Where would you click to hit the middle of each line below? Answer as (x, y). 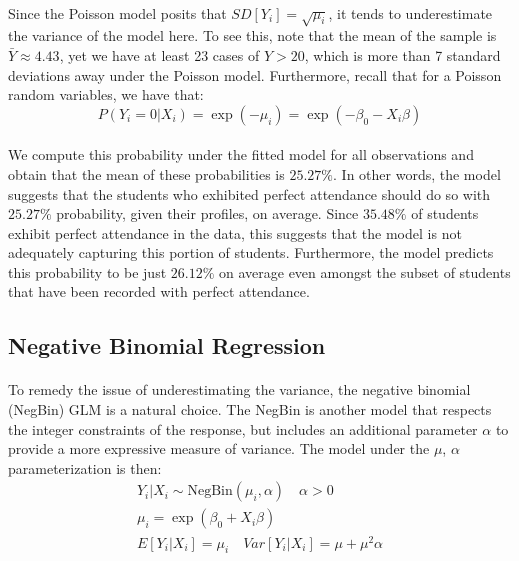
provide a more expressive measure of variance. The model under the (219, 448)
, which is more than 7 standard (402, 54)
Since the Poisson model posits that (117, 12)
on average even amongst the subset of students (365, 271)
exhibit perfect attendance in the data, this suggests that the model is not (235, 232)
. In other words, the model (417, 173)
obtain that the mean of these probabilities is (146, 173)
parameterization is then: (85, 467)
